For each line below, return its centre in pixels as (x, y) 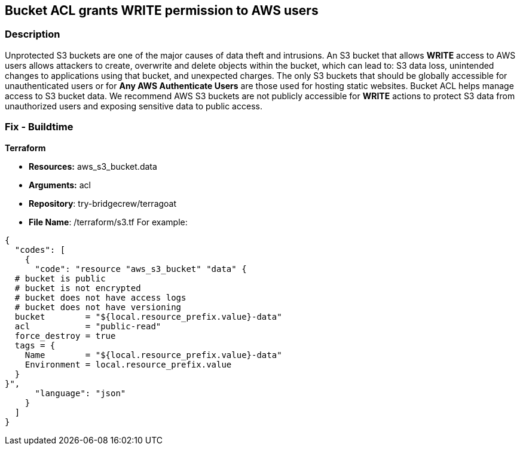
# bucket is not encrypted (78, 288)
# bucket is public (60, 278)
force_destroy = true (65, 336)
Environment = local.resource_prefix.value (128, 364)
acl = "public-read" (88, 326)
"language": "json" (80, 393)
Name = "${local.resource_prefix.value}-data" (153, 355)
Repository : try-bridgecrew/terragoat (103, 203)
